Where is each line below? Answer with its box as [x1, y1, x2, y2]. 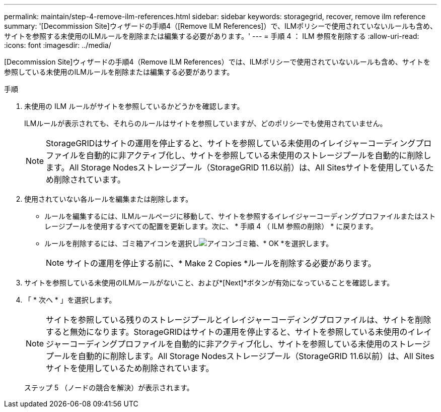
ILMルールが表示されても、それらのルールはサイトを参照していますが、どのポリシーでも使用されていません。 [24, 119, 387, 128]
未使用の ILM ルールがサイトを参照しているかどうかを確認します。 [24, 102, 244, 110]
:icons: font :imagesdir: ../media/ [4, 41, 111, 49]
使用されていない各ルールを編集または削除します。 [24, 195, 193, 203]
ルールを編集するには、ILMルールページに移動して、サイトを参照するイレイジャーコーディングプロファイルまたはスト [44, 212, 436, 220]
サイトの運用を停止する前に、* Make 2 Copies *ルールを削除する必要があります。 [66, 258, 376, 268]
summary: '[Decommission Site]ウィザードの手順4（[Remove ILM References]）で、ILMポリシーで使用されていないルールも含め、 [4, 22, 437, 30]
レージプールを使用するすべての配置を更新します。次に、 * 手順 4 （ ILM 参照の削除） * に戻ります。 [44, 222, 378, 230]
